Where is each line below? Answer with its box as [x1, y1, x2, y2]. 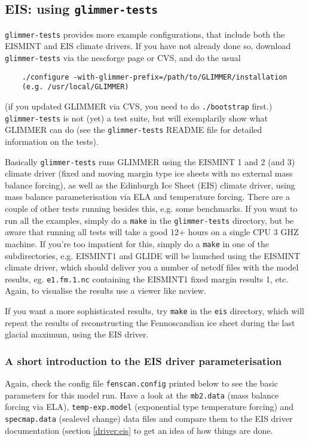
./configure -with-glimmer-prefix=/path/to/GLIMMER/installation [22, 72, 287, 81]
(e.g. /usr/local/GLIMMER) [22, 83, 129, 92]
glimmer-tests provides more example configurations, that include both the [5, 28, 285, 40]
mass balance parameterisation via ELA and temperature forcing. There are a [5, 190, 290, 203]
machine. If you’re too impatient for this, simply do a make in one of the [5, 237, 269, 250]
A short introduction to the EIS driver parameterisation [5, 353, 282, 368]
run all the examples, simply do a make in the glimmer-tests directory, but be [5, 214, 294, 226]
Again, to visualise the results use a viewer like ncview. [5, 284, 206, 297]
